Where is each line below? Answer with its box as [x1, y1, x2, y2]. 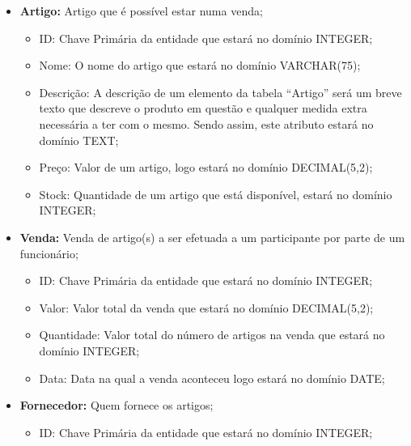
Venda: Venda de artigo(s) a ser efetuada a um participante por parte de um [19, 228, 405, 245]
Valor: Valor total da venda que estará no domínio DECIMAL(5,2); [39, 299, 374, 316]
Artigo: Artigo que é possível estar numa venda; [19, 2, 263, 19]
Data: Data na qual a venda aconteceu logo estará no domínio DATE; [39, 369, 385, 386]
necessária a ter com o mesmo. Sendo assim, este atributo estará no [39, 115, 374, 132]
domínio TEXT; [39, 131, 119, 148]
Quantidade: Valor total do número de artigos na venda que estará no [39, 326, 385, 343]
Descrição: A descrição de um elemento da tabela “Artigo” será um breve [39, 83, 402, 100]
